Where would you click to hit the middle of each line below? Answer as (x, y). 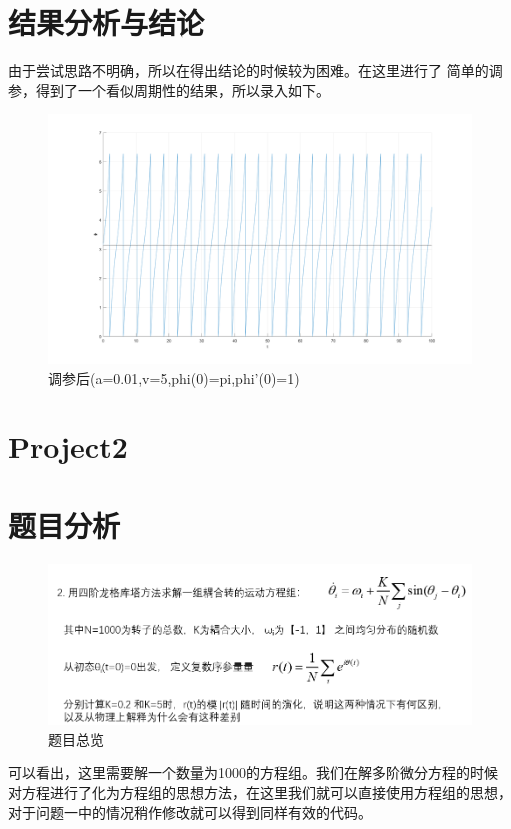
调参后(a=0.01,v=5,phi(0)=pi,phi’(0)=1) (174, 377)
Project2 (68, 446)
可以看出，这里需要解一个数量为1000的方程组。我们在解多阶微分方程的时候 (253, 772)
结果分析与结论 (106, 22)
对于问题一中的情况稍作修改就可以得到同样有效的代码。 (190, 811)
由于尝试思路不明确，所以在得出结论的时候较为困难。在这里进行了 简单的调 (255, 70)
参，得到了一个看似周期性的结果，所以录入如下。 (169, 89)
